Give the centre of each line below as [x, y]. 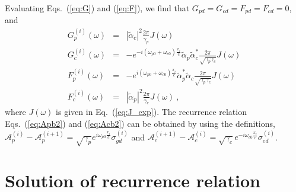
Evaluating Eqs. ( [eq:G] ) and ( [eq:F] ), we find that [97, 8]
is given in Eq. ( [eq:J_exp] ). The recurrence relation [151, 112]
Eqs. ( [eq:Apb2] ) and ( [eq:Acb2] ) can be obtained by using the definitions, [140, 124]
